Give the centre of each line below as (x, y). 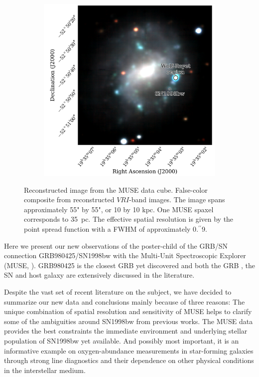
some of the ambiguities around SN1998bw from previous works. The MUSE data (129, 321)
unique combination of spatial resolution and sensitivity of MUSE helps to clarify (128, 311)
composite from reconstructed (69, 199)
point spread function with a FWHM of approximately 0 (110, 228)
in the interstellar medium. (45, 370)
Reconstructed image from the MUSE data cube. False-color (116, 189)
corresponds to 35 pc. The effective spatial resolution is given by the (129, 219)
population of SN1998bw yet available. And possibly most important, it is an (122, 340)
